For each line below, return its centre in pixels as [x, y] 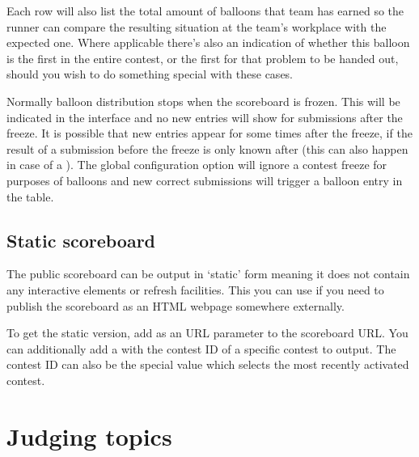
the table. [30, 196]
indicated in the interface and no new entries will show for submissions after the [205, 117]
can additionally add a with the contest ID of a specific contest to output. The [201, 348]
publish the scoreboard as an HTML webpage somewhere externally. [176, 305]
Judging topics [89, 436]
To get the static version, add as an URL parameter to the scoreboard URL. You [207, 333]
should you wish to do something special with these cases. [150, 74]
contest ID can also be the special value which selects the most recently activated [208, 364]
